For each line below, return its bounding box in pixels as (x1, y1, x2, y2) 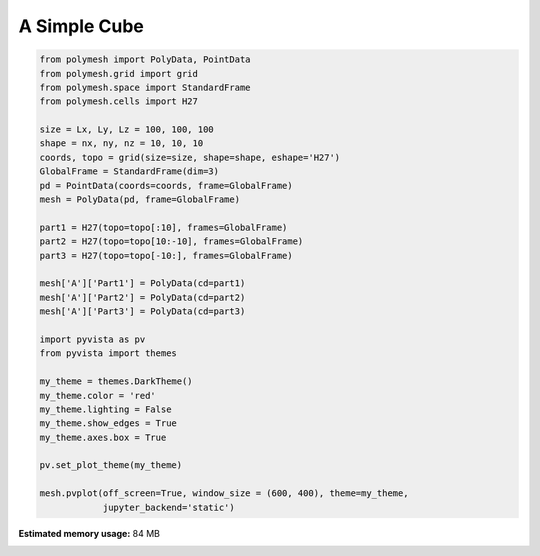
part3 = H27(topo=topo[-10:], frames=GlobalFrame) (39, 250, 294, 261)
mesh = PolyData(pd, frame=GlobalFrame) (39, 194, 240, 205)
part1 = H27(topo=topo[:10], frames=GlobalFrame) (39, 221, 288, 233)
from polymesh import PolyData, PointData (39, 54, 251, 65)
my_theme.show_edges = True (39, 418, 177, 429)
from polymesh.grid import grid (39, 68, 199, 79)
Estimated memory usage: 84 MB (18, 527, 160, 539)
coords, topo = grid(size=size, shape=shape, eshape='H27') (39, 151, 341, 163)
